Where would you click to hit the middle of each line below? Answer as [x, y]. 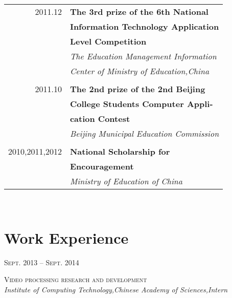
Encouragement [102, 166]
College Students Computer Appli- [141, 104]
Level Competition [108, 41]
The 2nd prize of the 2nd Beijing [137, 89]
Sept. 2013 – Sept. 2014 [42, 262]
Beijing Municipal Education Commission [144, 133]
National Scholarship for [120, 151]
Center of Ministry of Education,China [140, 71]
